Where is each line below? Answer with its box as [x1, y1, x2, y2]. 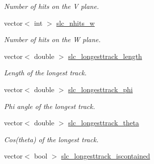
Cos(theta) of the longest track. [4, 134, 99, 144]
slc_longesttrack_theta [68, 117, 139, 128]
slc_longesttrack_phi [68, 84, 133, 94]
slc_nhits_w [56, 17, 95, 28]
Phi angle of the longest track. [4, 101, 95, 111]
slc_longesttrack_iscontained [61, 151, 150, 161]
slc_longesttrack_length [68, 51, 142, 61]
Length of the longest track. [4, 67, 87, 78]
